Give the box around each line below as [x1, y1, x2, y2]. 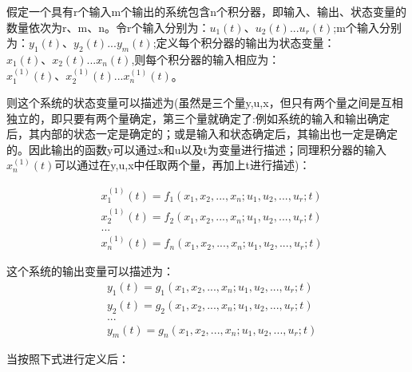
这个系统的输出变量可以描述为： [6, 263, 174, 279]
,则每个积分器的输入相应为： [131, 50, 280, 67]
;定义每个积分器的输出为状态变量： [153, 34, 335, 51]
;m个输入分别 [333, 18, 402, 35]
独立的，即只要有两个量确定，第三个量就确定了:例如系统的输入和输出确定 [6, 109, 390, 126]
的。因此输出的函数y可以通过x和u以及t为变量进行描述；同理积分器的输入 [6, 140, 387, 157]
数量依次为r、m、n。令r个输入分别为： [6, 18, 210, 35]
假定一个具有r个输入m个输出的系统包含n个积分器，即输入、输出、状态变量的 [6, 3, 406, 19]
